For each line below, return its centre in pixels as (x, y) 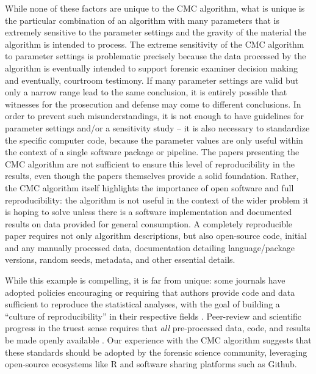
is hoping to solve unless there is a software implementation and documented (149, 212)
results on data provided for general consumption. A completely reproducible (149, 223)
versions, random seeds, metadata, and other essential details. (120, 259)
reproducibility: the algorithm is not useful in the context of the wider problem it (157, 200)
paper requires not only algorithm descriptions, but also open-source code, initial (156, 236)
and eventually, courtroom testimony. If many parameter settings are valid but (152, 80)
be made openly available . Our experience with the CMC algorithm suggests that (158, 340)
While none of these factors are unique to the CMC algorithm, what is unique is (155, 8)
